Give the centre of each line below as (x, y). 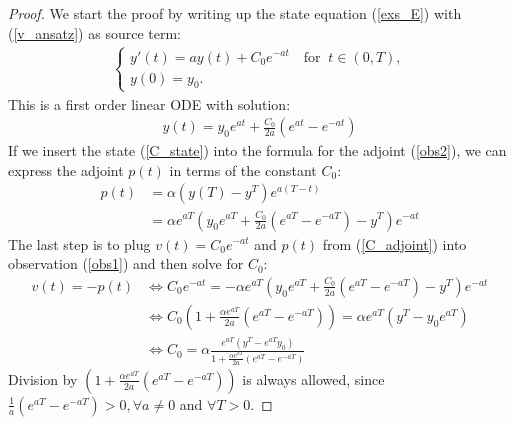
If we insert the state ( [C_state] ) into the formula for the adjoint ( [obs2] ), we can (257, 150)
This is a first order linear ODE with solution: (149, 103)
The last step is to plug (79, 243)
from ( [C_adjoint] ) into (394, 243)
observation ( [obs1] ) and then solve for (126, 263)
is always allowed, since (313, 378)
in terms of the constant (243, 169)
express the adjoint (66, 169)
